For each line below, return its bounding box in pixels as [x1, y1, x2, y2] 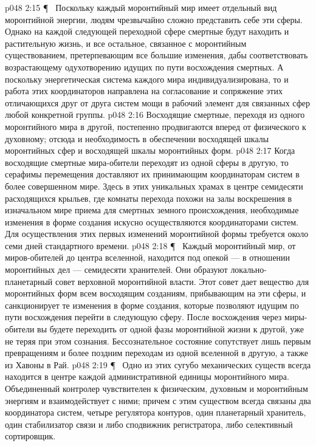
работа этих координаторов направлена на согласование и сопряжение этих [5, 84, 283, 97]
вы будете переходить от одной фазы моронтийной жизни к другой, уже [37, 323, 304, 335]
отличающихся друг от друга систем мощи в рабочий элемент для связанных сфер [5, 96, 311, 109]
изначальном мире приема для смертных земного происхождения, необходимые [5, 204, 299, 216]
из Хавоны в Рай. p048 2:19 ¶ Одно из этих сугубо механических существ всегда [5, 358, 311, 371]
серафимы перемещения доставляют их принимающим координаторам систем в [5, 168, 300, 180]
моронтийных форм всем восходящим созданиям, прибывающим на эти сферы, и [5, 287, 306, 300]
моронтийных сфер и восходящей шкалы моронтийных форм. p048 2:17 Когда [5, 144, 295, 157]
